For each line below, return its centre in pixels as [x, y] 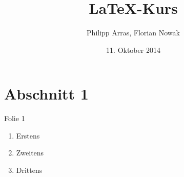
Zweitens [30, 153]
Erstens [28, 135]
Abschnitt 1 [46, 94]
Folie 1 [15, 118]
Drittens [29, 170]
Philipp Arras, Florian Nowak [133, 33]
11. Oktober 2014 [133, 50]
